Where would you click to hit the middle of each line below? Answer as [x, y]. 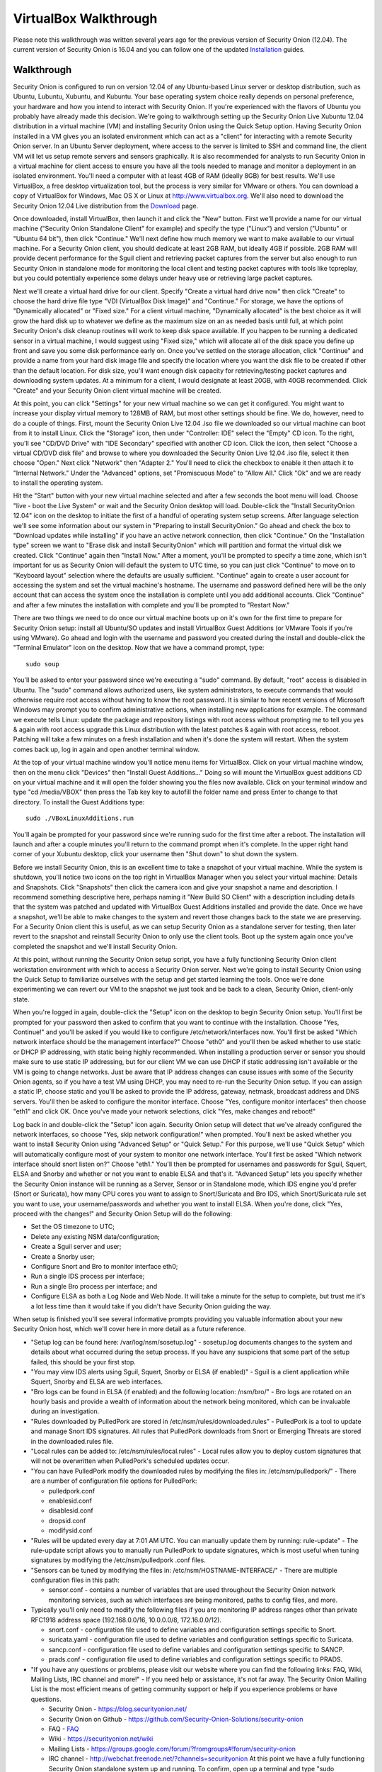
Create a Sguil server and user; [76, 1247]
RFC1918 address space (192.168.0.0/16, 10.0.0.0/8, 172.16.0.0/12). [126, 1620]
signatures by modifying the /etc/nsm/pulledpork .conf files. [118, 1560]
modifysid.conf [70, 1530]
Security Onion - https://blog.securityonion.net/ [118, 1709]
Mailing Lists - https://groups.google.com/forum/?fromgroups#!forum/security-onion [172, 1749]
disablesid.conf [71, 1510]
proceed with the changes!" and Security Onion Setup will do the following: [123, 1214]
